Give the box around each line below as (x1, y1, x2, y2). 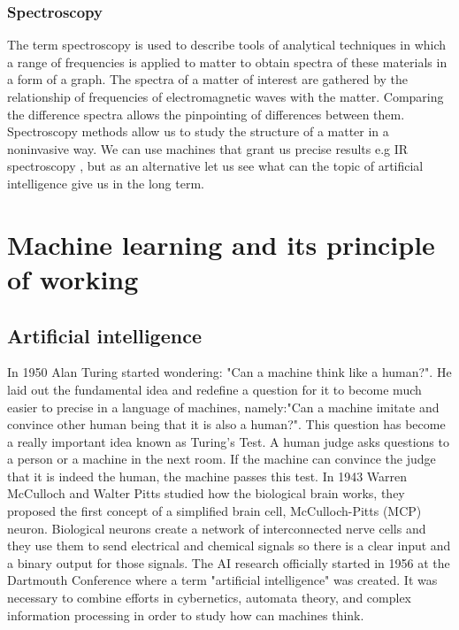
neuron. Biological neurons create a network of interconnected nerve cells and (7, 519, 426, 537)
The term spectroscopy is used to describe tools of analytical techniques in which (7, 35, 447, 54)
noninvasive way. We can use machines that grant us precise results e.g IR (7, 139, 409, 157)
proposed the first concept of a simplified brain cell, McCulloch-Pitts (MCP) (7, 502, 422, 520)
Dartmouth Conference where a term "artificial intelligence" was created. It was (7, 571, 438, 589)
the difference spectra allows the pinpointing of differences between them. (7, 104, 405, 123)
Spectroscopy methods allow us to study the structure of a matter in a (7, 122, 389, 141)
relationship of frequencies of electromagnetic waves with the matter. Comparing (7, 88, 444, 105)
